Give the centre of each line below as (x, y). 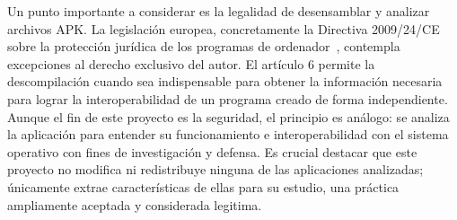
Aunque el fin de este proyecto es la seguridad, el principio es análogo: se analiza (228, 116)
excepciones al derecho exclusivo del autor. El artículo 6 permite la (191, 63)
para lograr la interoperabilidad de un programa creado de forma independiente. (228, 98)
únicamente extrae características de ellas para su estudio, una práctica (203, 186)
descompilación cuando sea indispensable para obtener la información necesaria (225, 81)
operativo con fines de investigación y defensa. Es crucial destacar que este (212, 151)
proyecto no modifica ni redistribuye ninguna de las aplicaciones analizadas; (215, 169)
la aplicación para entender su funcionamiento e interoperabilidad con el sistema (228, 134)
